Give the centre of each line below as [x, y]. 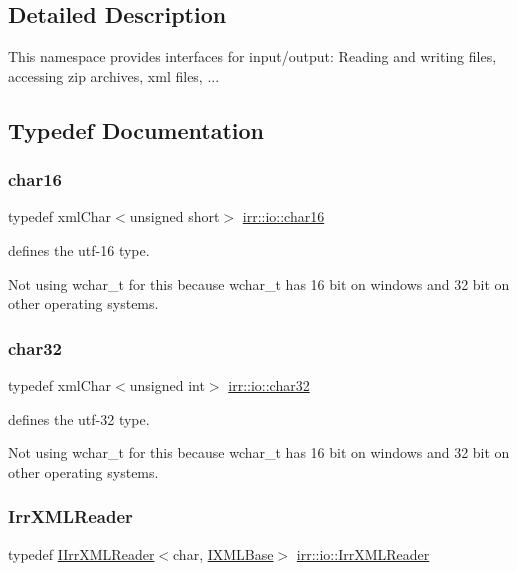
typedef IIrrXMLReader [81, 553]
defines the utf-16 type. [79, 249]
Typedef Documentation [136, 129]
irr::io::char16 [283, 216]
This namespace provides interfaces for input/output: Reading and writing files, [252, 56]
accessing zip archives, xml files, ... [114, 75]
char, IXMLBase [223, 553]
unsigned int [167, 384]
